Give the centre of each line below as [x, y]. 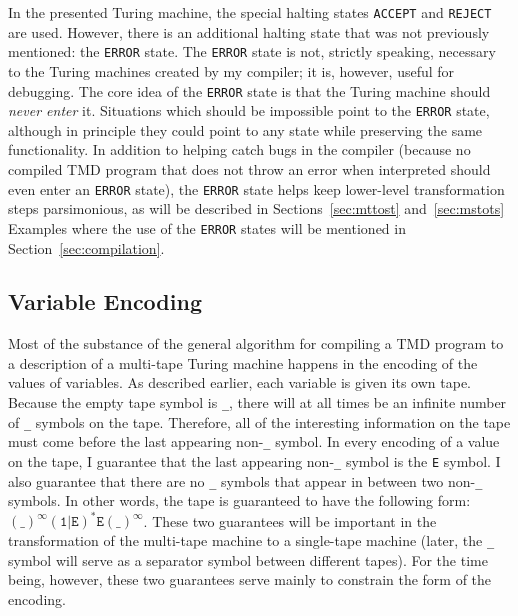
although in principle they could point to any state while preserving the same [245, 129]
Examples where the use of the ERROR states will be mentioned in [207, 227]
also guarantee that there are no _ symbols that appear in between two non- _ [245, 480]
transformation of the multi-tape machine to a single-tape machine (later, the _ [251, 540]
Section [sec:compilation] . [86, 247]
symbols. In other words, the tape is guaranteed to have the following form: [239, 500]
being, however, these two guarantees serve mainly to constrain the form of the [250, 579]
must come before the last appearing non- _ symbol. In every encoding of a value [254, 441]
